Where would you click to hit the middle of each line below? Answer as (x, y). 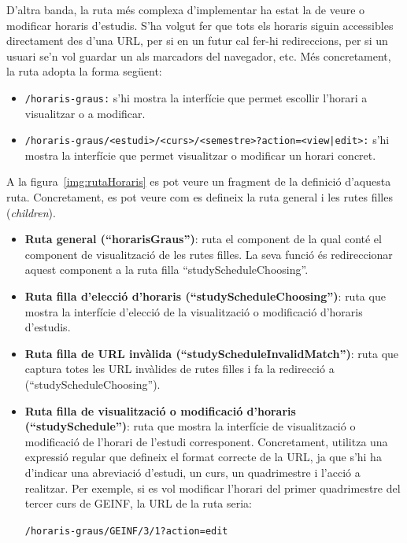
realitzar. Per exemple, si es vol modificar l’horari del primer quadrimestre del (213, 488)
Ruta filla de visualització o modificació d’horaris (160, 410)
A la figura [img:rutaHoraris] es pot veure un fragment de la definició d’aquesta (199, 181)
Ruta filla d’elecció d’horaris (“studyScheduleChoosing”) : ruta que (205, 296)
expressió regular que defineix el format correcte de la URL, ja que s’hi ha (203, 457)
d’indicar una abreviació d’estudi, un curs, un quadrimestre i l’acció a (192, 472)
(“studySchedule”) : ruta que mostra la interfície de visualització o (190, 426)
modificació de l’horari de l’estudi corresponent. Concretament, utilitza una (206, 441)
